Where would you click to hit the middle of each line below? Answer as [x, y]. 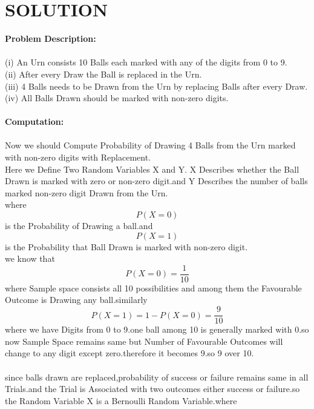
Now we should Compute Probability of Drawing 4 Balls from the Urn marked [150, 145]
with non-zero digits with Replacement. [78, 157]
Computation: [34, 121]
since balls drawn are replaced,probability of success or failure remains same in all [157, 377]
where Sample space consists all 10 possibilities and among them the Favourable [153, 288]
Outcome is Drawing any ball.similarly [76, 300]
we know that [30, 258]
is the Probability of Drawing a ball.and [79, 226]
